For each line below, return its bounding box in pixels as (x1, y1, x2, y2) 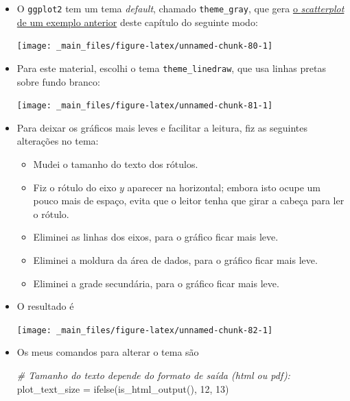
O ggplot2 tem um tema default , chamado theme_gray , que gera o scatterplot (16, 1, 345, 15)
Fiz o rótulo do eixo (33, 180, 117, 194)
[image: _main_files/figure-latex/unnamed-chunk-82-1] (16, 325, 273, 335)
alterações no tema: (16, 134, 99, 148)
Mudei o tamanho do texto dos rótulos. (33, 157, 198, 171)
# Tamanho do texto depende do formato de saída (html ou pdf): (16, 368, 290, 382)
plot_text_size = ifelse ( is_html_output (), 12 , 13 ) (16, 381, 229, 396)
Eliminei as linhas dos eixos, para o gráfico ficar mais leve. (33, 230, 279, 244)
